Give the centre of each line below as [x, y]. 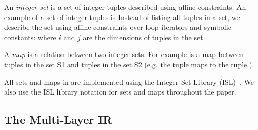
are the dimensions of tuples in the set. [144, 37]
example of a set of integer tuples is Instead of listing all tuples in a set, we [122, 17]
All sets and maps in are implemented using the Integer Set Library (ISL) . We [129, 81]
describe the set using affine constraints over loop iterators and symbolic [118, 27]
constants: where [30, 37]
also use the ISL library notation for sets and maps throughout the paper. [120, 92]
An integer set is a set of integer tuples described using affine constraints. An [125, 7]
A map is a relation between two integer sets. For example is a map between [124, 54]
